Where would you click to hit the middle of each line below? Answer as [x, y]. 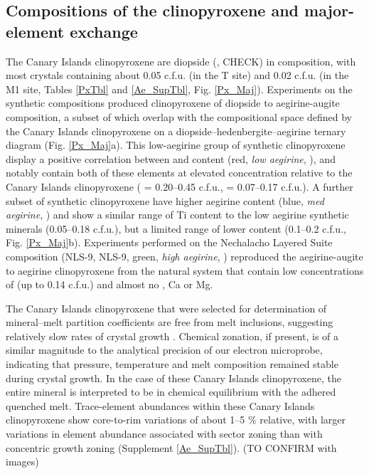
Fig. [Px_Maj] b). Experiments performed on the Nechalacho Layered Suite [169, 242]
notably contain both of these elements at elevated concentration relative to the [179, 173]
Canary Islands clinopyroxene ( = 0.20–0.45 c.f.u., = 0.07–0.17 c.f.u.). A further [180, 186]
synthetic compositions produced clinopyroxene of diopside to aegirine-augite [173, 103]
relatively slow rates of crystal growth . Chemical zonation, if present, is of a [172, 336]
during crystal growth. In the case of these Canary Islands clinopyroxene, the [173, 378]
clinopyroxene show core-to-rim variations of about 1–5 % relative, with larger [176, 420]
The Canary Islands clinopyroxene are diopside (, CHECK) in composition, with [181, 61]
